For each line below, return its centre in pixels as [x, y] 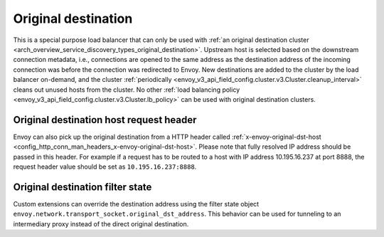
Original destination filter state [82, 187]
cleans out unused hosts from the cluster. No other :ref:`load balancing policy [127, 90]
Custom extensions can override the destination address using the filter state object [136, 204]
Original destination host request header [105, 120]
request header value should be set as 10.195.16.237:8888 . [105, 167]
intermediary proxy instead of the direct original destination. [101, 223]
